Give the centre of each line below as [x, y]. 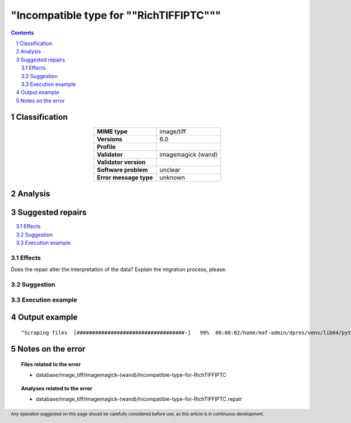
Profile [106, 147]
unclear [170, 169]
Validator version [121, 162]
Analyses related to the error [57, 388]
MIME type [112, 131]
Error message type [125, 177]
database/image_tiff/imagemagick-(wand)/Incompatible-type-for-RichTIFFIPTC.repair [139, 399]
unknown [172, 177]
